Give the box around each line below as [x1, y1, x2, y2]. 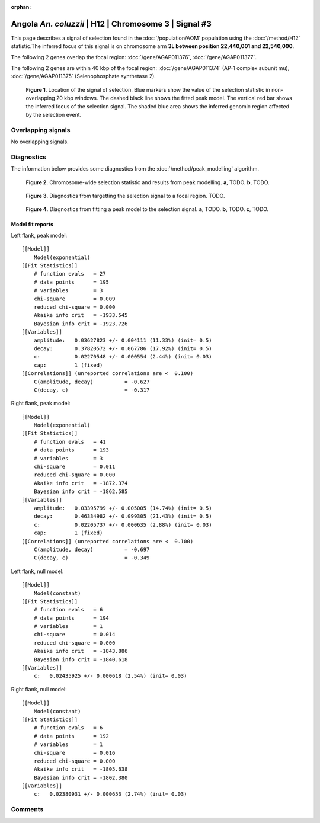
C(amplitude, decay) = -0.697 [33, 546, 150, 553]
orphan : [11, 4, 31, 10]
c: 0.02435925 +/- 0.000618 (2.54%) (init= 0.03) [33, 673, 187, 680]
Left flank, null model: [11, 568, 64, 575]
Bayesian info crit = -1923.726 [33, 320, 128, 327]
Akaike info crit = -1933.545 [33, 312, 128, 319]
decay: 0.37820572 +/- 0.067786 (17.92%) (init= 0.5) [33, 345, 213, 352]
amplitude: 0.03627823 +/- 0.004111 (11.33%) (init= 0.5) [33, 337, 213, 344]
